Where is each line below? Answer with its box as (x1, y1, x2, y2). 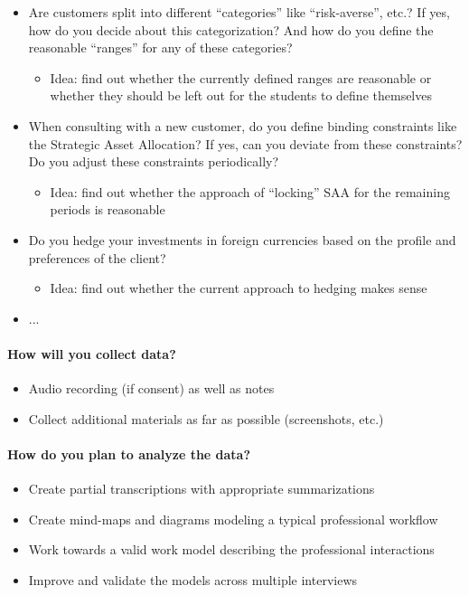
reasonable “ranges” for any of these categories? (28, 38, 293, 57)
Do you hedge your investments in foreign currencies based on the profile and (28, 230, 456, 249)
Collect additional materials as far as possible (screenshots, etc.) (28, 409, 384, 428)
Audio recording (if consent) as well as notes (28, 379, 275, 398)
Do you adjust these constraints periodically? (28, 152, 279, 171)
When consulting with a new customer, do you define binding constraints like (28, 116, 457, 135)
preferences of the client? (28, 248, 166, 267)
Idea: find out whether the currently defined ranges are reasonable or (50, 68, 432, 87)
